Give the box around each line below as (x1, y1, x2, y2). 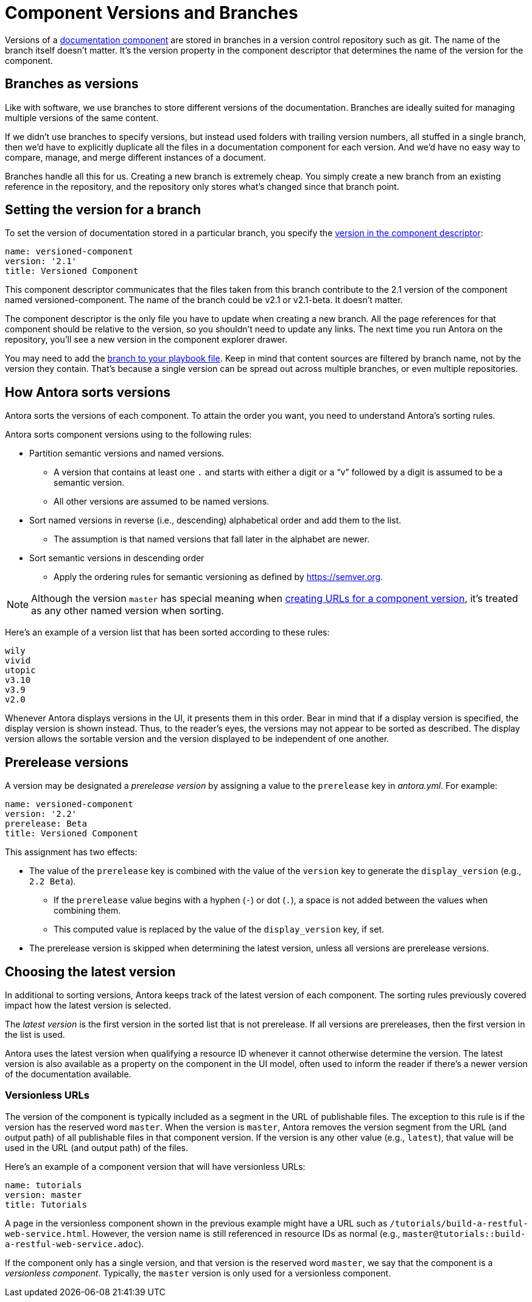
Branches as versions (5, 76, 139, 92)
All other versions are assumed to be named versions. (54, 496, 270, 507)
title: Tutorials (5, 1199, 87, 1209)
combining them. (54, 905, 121, 916)
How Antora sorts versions (5, 384, 170, 400)
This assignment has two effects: (5, 847, 138, 858)
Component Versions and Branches (5, 2, 298, 23)
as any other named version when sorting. (31, 604, 224, 617)
